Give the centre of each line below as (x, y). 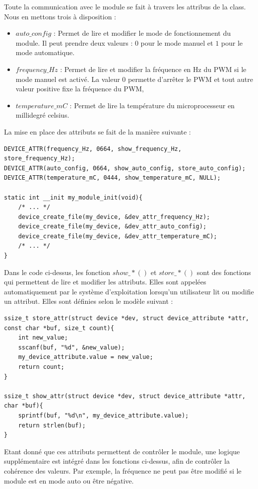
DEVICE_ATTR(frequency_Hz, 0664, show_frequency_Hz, (93, 149)
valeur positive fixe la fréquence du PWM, (80, 89)
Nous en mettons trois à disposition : (60, 16)
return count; (41, 367)
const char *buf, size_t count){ (59, 328)
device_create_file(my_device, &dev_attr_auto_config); (112, 227)
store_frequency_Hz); (40, 159)
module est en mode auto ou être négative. (69, 480)
